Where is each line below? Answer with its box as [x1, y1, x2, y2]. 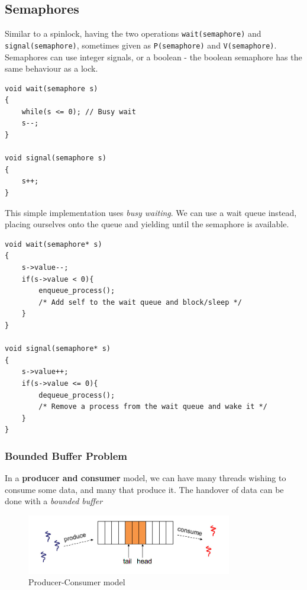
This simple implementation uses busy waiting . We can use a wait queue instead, [5, 206, 297, 218]
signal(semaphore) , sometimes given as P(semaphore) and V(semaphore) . [5, 38, 277, 51]
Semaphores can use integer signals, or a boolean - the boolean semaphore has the [5, 50, 302, 63]
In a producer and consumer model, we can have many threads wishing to [5, 472, 286, 484]
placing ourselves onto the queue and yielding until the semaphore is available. [5, 218, 289, 230]
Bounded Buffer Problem [5, 448, 127, 463]
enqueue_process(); [38, 286, 115, 295]
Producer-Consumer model [28, 576, 125, 588]
